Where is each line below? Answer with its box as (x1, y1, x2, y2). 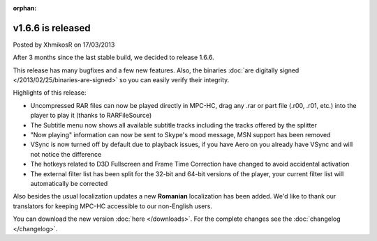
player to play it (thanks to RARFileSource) (30, 111, 152, 120)
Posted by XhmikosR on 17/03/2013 (13, 40, 115, 49)
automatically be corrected (30, 179, 108, 187)
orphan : (13, 4, 37, 12)
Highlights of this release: (13, 88, 87, 97)
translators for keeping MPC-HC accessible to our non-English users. (13, 202, 213, 210)
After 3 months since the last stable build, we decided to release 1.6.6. (13, 53, 214, 62)
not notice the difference (30, 150, 102, 158)
